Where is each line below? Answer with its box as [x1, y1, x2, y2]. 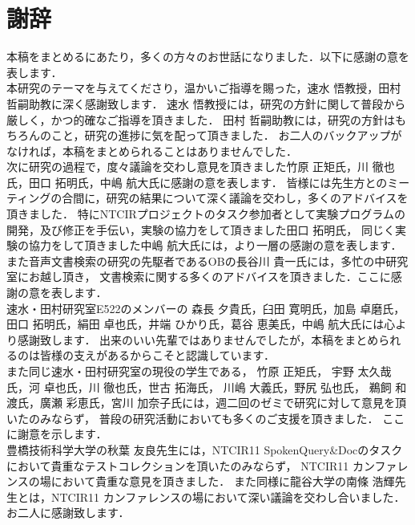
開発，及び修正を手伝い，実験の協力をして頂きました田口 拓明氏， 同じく [6, 221, 395, 238]
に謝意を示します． [6, 425, 107, 442]
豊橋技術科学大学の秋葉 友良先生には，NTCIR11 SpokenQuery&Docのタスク [6, 441, 403, 458]
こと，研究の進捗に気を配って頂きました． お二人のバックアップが [50, 127, 402, 144]
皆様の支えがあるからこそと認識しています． [39, 347, 276, 364]
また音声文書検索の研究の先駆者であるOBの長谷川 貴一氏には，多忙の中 [6, 252, 386, 269]
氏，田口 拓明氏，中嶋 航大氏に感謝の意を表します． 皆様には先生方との [6, 173, 388, 190]
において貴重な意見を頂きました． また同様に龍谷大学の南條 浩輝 [50, 473, 395, 490]
